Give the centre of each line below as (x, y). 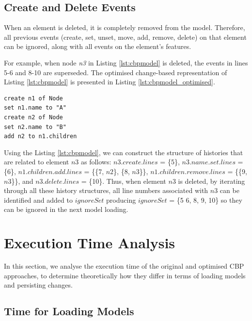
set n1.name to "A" (35, 108)
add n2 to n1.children (40, 136)
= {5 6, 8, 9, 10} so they (206, 200)
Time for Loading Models (69, 311)
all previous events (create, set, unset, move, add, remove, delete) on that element (125, 37)
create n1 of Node (33, 98)
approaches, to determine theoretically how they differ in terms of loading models (125, 275)
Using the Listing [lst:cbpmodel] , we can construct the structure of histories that (124, 152)
